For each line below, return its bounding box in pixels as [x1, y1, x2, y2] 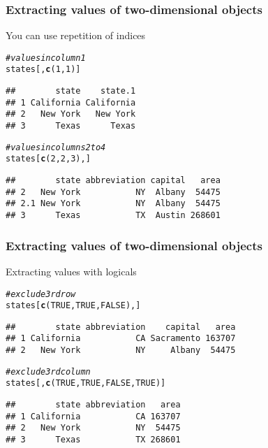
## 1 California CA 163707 [6, 411, 181, 421]
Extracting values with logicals [6, 263, 137, 278]
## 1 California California [6, 97, 136, 108]
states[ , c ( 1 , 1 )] [6, 64, 81, 75]
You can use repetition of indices [6, 28, 146, 43]
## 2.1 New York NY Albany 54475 [6, 198, 221, 209]
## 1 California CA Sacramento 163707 [6, 333, 236, 344]
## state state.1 [6, 86, 136, 96]
